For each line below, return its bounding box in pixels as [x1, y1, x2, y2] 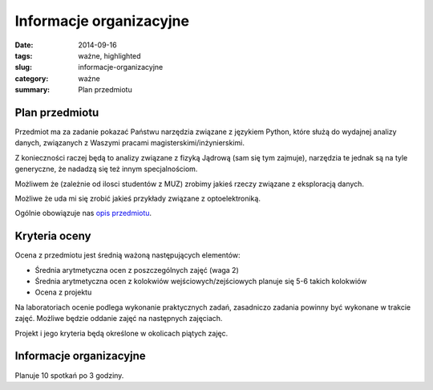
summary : [14, 85, 51, 95]
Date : [14, 40, 34, 50]
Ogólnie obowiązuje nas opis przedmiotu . [14, 209, 152, 218]
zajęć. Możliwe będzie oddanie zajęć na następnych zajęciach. [14, 314, 223, 323]
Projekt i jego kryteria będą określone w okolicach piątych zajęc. [14, 328, 229, 338]
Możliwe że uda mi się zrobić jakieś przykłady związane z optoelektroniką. [14, 193, 261, 203]
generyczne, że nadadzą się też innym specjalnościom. [14, 165, 198, 174]
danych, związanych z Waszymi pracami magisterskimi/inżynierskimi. [14, 138, 245, 148]
